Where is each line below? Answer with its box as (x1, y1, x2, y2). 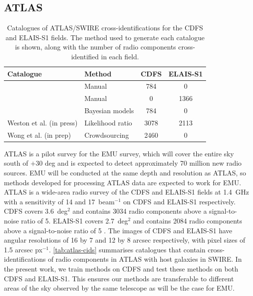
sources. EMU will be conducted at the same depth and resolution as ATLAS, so (4, 168, 246, 178)
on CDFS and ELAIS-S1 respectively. (123, 196, 236, 206)
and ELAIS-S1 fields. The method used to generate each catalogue (5, 32, 205, 42)
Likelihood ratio (84, 117, 132, 127)
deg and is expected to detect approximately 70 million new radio (45, 158, 242, 168)
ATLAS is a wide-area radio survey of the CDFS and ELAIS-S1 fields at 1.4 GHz (4, 187, 249, 197)
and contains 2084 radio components (133, 216, 242, 226)
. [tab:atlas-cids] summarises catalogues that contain (48, 244, 206, 254)
